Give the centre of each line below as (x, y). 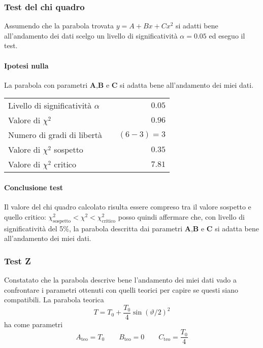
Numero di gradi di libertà (55, 135)
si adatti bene (197, 26)
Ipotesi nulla (26, 65)
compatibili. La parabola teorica (54, 300)
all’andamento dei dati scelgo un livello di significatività (91, 35)
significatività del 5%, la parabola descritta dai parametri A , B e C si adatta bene (131, 228)
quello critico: (25, 216)
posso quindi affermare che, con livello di (181, 216)
